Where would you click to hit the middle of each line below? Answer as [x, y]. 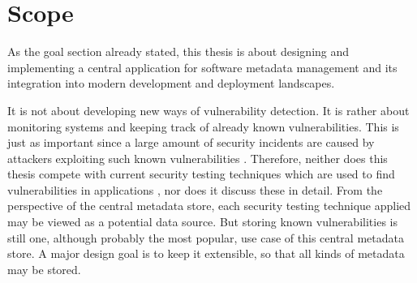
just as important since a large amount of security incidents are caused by [191, 142]
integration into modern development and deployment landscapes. [171, 83]
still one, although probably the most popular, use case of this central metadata [206, 237]
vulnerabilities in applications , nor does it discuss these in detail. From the [195, 189]
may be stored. [44, 269]
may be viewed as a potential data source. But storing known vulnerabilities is [202, 222]
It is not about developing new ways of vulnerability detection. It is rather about [208, 110]
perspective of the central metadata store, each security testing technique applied [209, 206]
